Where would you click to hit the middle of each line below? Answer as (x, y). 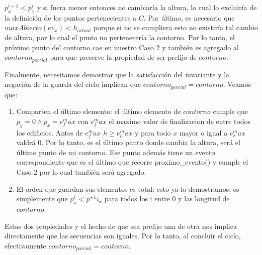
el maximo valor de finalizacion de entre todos (180, 121)
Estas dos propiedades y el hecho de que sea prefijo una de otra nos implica (121, 226)
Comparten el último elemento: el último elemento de (99, 111)
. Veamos (237, 84)
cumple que (231, 111)
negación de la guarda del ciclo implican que (73, 84)
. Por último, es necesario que (189, 17)
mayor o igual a (203, 132)
